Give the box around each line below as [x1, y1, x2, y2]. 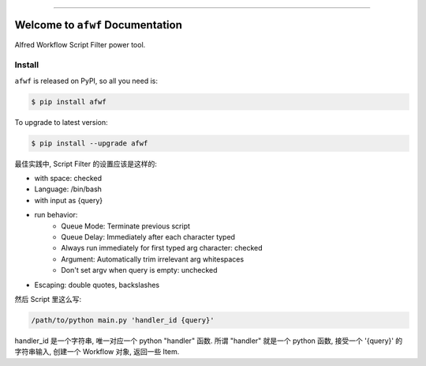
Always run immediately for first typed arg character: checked [61, 243, 263, 253]
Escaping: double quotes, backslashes [34, 280, 160, 289]
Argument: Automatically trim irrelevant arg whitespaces [61, 254, 245, 264]
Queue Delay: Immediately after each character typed [61, 232, 236, 241]
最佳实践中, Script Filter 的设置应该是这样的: [14, 159, 157, 168]
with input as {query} [34, 195, 103, 205]
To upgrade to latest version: [14, 117, 108, 126]
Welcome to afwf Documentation [14, 18, 183, 32]
